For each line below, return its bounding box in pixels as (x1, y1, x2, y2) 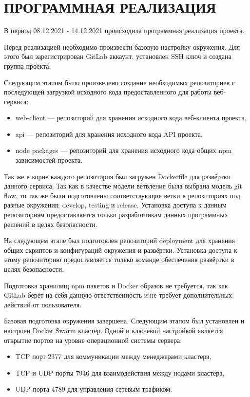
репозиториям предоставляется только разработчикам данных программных (4, 209, 228, 220)
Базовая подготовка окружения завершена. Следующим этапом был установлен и (4, 316, 245, 326)
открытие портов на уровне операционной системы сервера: (4, 335, 182, 345)
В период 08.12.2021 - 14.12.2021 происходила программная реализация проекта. (4, 25, 245, 36)
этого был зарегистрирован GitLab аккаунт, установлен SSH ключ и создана (4, 51, 231, 61)
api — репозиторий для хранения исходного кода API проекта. (15, 129, 203, 139)
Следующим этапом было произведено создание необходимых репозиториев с (4, 77, 235, 87)
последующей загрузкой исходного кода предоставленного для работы (4, 87, 212, 97)
